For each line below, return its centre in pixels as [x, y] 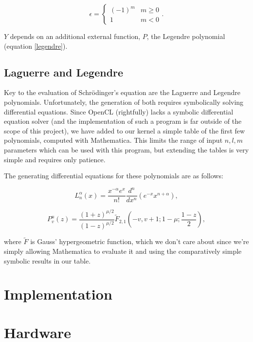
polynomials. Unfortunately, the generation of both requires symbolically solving [124, 102]
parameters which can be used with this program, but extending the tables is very [126, 149]
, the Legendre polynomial [186, 36]
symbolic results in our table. [47, 260]
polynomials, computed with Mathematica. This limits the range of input [113, 140]
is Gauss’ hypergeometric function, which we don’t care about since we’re [140, 241]
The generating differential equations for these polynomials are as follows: [114, 176]
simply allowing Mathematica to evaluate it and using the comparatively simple [123, 251]
